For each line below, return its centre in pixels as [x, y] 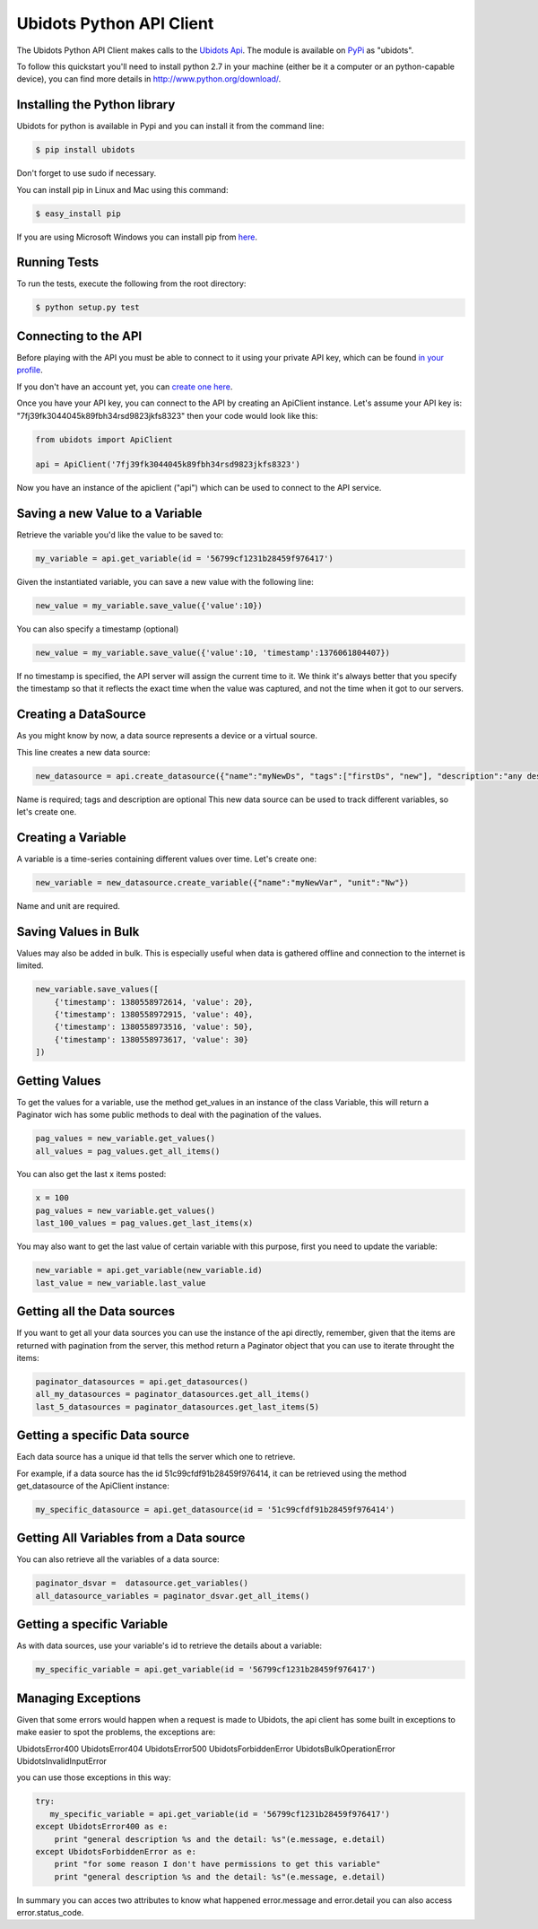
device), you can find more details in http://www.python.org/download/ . [149, 79]
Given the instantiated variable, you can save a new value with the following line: [165, 582]
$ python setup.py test [88, 308]
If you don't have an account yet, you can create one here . [125, 387]
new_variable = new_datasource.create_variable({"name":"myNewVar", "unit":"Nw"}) [222, 883]
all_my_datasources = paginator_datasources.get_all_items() [173, 1394]
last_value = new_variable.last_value [121, 1283]
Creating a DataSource [82, 715]
